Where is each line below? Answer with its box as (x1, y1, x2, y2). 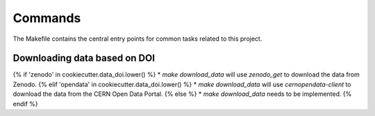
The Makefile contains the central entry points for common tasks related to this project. (12, 35, 262, 43)
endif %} (12, 99, 38, 108)
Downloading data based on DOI (12, 52, 156, 64)
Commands (12, 10, 81, 26)
